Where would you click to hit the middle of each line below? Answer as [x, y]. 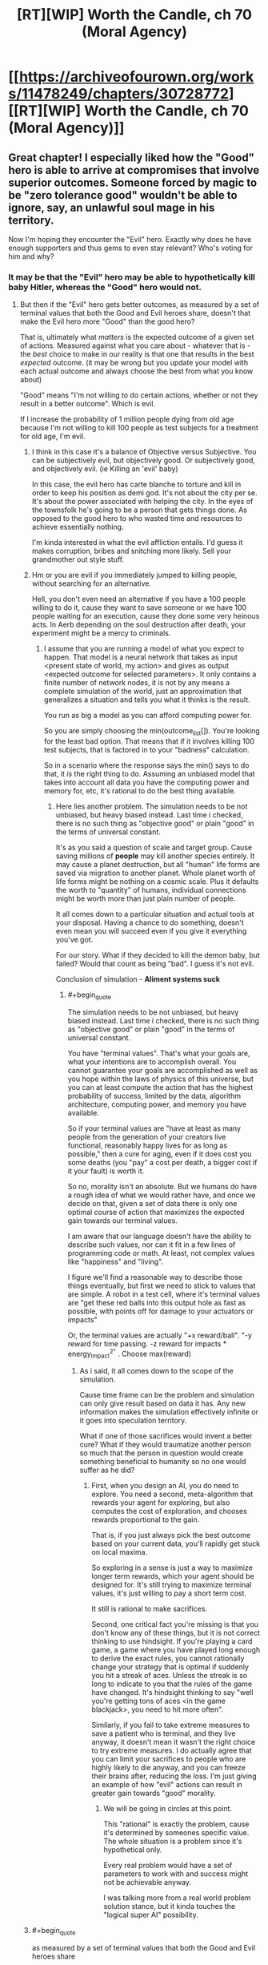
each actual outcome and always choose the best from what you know [136, 371]
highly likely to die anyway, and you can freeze [169, 1768]
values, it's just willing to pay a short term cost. [169, 1593]
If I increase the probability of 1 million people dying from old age [127, 419]
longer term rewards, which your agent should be [173, 1576]
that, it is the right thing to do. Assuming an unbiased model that [149, 774]
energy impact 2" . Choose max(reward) [130, 1354]
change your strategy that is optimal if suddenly [170, 1667]
